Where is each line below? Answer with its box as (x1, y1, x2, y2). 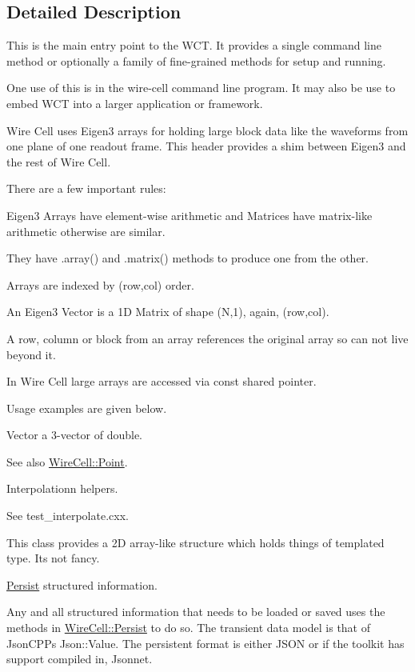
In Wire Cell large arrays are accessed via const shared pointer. (6, 373, 317, 390)
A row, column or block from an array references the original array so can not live (6, 330, 409, 346)
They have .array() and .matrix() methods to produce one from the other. (6, 250, 369, 266)
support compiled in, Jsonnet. (6, 650, 153, 667)
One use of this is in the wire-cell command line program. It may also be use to (6, 79, 396, 96)
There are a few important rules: (6, 180, 166, 197)
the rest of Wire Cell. (6, 153, 111, 170)
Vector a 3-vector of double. (6, 426, 143, 443)
